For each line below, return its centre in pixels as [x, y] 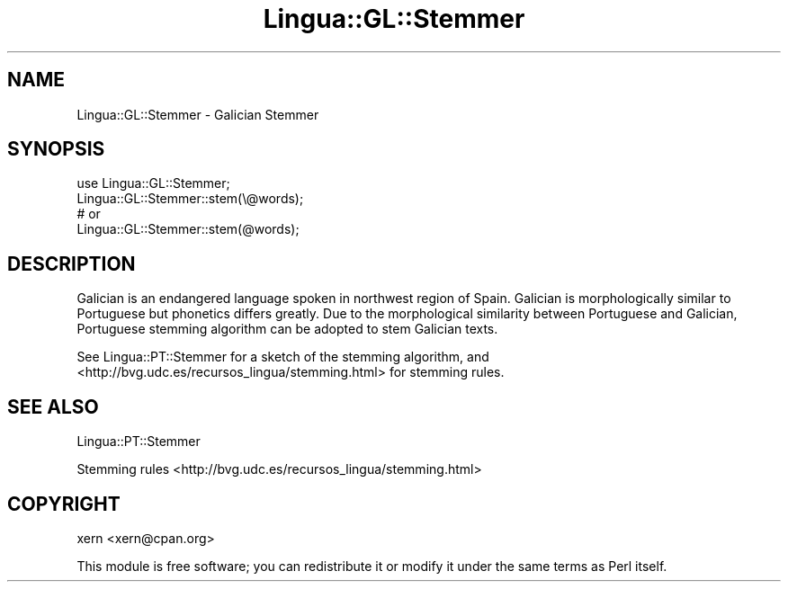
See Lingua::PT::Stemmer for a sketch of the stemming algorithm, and [283, 357]
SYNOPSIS [56, 149]
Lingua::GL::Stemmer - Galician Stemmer [198, 114]
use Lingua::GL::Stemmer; [153, 183]
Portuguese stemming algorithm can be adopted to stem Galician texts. [287, 329]
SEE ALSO [53, 406]
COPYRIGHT [64, 504]
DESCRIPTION [72, 263]
